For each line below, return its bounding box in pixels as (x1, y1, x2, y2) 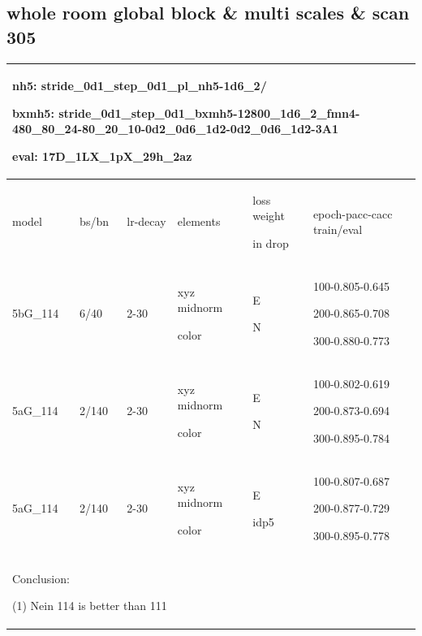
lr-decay (127, 213, 166, 230)
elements (177, 213, 221, 230)
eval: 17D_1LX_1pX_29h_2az (12, 147, 192, 164)
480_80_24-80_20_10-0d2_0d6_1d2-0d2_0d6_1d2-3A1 (12, 120, 338, 137)
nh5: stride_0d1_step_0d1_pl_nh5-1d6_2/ (12, 77, 267, 94)
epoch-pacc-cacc (312, 205, 393, 222)
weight (252, 207, 285, 224)
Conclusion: (12, 569, 70, 586)
